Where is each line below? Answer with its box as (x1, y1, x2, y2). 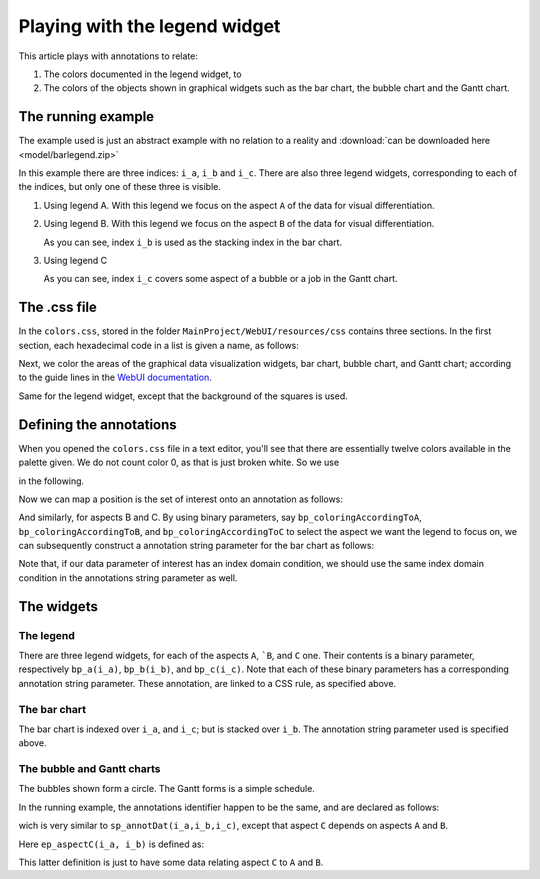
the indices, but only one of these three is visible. (18, 181, 222, 193)
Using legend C (43, 254, 108, 266)
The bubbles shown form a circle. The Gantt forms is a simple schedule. (18, 783, 315, 795)
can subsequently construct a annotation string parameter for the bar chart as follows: (18, 540, 375, 552)
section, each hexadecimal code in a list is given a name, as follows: (18, 339, 300, 351)
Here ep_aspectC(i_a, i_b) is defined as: (18, 838, 205, 850)
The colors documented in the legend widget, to (43, 68, 242, 80)
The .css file (18, 299, 97, 316)
